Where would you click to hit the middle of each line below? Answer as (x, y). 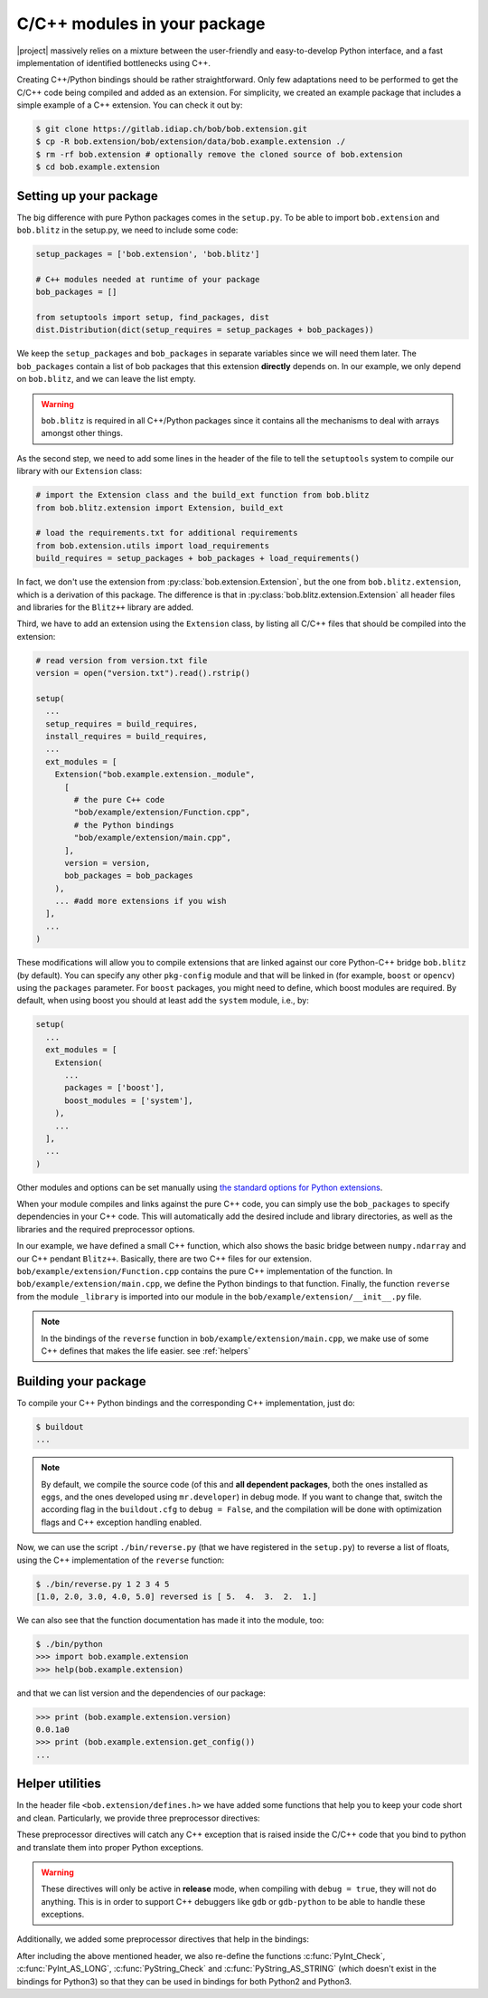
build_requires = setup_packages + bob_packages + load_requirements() (198, 558)
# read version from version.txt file (122, 660)
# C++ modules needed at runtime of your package (148, 279)
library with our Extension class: (80, 471)
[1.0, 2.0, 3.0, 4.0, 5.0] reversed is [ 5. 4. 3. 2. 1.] (176, 1596)
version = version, (108, 863)
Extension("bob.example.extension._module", (155, 775)
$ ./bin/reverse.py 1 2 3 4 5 (103, 1584)
